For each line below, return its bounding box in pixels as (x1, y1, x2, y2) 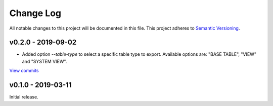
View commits (9, 68, 39, 74)
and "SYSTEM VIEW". (22, 58, 67, 64)
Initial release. (9, 94, 38, 100)
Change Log (9, 8, 62, 19)
